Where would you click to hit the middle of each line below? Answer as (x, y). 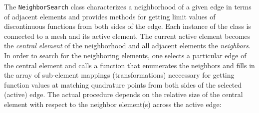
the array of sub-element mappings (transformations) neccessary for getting (119, 75)
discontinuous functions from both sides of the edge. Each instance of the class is (128, 26)
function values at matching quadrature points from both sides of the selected (123, 84)
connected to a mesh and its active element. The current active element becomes (127, 36)
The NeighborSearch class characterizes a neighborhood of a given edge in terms (128, 6)
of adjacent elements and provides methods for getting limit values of (110, 16)
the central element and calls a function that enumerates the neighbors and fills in (129, 65)
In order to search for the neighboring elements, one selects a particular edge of (125, 56)
